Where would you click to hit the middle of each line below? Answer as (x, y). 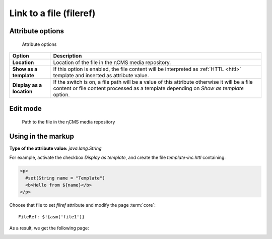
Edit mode (26, 109)
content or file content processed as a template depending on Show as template (149, 88)
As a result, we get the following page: (49, 228)
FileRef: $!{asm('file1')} (52, 217)
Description (67, 55)
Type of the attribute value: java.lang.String (55, 148)
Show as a (25, 69)
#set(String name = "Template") (65, 178)
